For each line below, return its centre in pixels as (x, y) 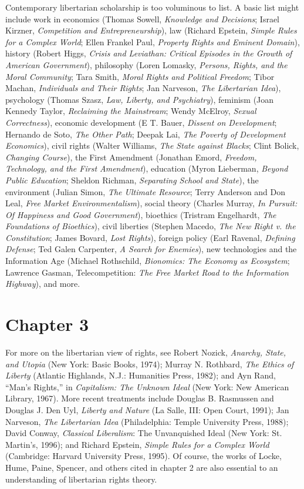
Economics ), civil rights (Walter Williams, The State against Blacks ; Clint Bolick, (152, 145)
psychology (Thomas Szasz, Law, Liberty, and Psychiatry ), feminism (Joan (140, 99)
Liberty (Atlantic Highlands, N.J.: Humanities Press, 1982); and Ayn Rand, (141, 375)
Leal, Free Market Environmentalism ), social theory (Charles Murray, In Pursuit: (151, 203)
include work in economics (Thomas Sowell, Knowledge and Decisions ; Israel (143, 19)
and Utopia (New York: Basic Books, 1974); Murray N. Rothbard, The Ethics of (150, 364)
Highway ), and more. (43, 284)
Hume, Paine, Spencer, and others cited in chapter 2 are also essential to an (142, 467)
